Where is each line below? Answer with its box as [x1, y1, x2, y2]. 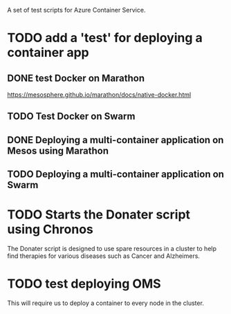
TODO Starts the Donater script [7, 207, 191, 223]
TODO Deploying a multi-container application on [7, 169, 225, 181]
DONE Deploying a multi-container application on [7, 134, 224, 146]
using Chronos [7, 221, 93, 237]
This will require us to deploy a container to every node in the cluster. [7, 299, 204, 307]
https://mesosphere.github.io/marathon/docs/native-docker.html [7, 91, 192, 99]
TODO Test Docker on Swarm [7, 111, 136, 122]
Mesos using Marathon [7, 145, 109, 156]
